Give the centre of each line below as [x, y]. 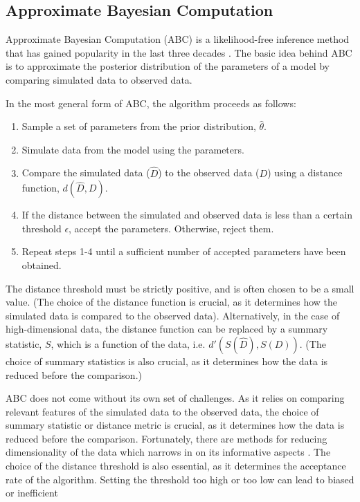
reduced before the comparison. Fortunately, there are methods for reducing [166, 438]
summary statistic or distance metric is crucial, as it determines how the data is [175, 425]
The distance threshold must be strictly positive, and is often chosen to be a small [180, 288]
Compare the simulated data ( [86, 173]
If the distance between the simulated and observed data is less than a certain [187, 215]
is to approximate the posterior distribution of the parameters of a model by [168, 66]
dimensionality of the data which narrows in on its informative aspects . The [168, 452]
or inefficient [32, 493]
